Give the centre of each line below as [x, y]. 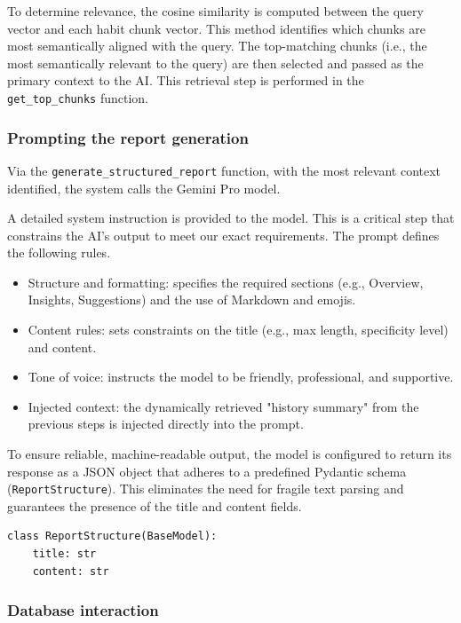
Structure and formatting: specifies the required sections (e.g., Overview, [226, 282]
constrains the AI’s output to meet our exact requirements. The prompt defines [223, 235]
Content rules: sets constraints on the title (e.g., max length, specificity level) [238, 330]
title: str [64, 554]
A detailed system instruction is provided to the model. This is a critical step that [231, 218]
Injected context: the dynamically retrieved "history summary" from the [223, 406]
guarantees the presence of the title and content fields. [155, 505]
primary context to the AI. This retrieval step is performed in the [186, 80]
